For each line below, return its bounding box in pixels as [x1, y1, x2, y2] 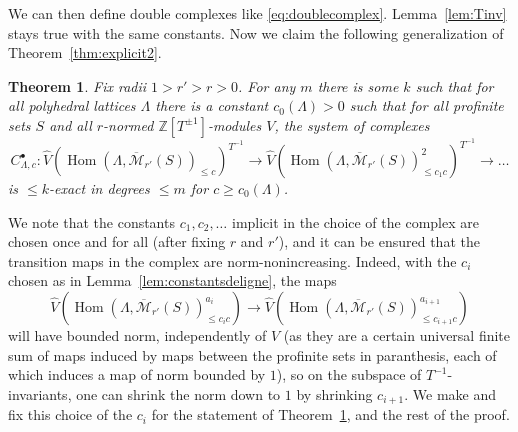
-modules [207, 114, 262, 135]
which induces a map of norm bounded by [8, 364, 266, 385]
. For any [238, 75, 296, 96]
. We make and [404, 383, 497, 404]
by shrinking [296, 383, 373, 404]
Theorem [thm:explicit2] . [8, 42, 162, 63]
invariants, [8, 383, 72, 404]
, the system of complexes [274, 114, 430, 135]
